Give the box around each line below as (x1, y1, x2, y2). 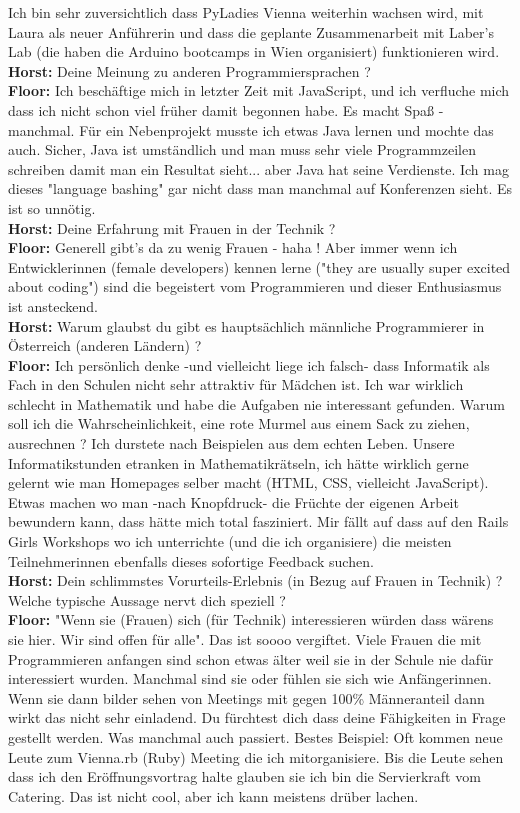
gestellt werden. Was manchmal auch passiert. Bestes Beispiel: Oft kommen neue (8, 726, 503, 747)
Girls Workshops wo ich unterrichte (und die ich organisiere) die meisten (8, 531, 452, 552)
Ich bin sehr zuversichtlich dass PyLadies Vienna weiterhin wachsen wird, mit (8, 2, 484, 22)
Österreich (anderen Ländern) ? (8, 335, 202, 356)
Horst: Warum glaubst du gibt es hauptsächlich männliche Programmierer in (8, 315, 485, 336)
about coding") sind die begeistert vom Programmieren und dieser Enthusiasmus (8, 276, 502, 297)
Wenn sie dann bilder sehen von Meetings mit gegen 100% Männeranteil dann (8, 687, 485, 708)
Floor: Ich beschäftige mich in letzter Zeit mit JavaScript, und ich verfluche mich (8, 80, 510, 101)
